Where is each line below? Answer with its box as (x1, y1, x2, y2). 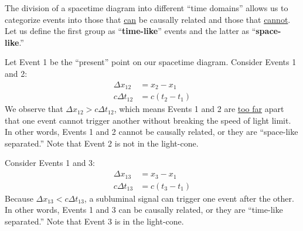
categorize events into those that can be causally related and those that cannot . (5, 13, 291, 25)
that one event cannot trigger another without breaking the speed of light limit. (5, 114, 291, 126)
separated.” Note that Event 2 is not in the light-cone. (5, 137, 199, 149)
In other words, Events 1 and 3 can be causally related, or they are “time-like (5, 203, 283, 216)
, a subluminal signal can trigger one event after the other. (84, 192, 294, 204)
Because (5, 192, 33, 204)
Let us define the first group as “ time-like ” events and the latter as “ (5, 25, 256, 37)
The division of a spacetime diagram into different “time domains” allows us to (5, 2, 288, 13)
